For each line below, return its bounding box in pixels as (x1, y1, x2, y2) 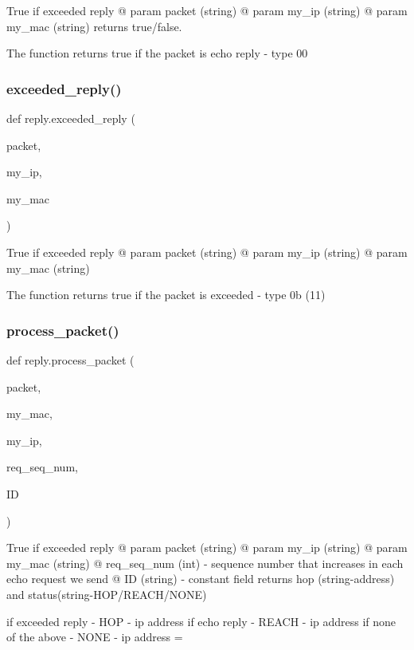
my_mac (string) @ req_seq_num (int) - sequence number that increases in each (6, 554, 404, 571)
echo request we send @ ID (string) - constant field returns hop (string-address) (6, 570, 395, 587)
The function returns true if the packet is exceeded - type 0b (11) (6, 286, 326, 303)
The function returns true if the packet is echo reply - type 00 (6, 45, 308, 61)
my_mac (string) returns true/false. (6, 18, 182, 34)
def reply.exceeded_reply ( (6, 110, 135, 126)
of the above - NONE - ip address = (6, 628, 183, 645)
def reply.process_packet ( (6, 351, 135, 368)
